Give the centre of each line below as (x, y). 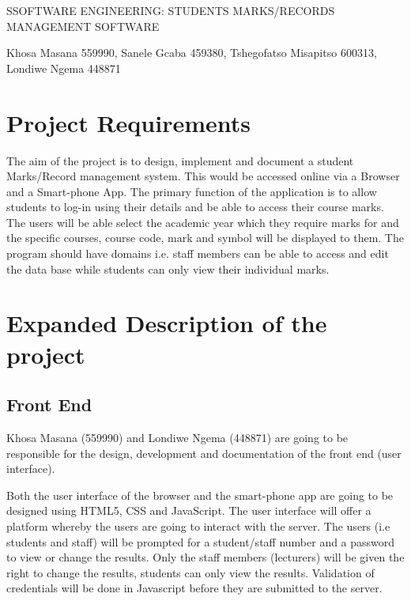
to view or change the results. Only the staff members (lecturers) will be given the (205, 557)
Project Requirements (128, 122)
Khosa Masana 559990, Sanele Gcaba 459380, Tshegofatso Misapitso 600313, (192, 53)
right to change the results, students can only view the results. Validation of (190, 572)
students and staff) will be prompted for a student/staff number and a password (201, 541)
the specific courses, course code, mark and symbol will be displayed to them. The (205, 238)
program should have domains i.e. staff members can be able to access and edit (198, 253)
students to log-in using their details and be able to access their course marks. (195, 207)
